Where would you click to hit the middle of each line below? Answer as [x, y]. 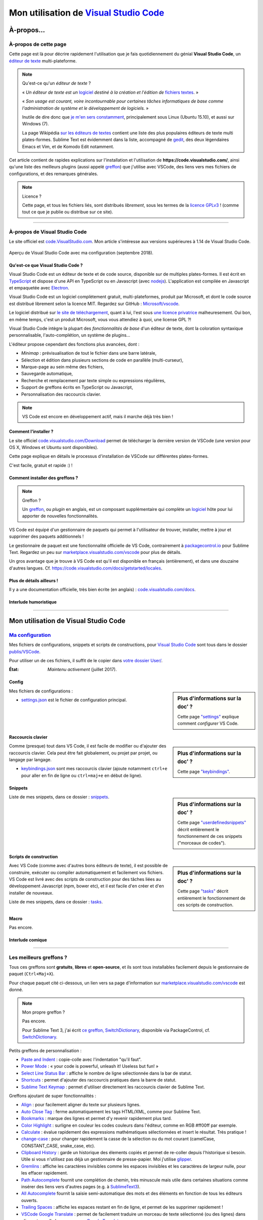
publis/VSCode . [25, 651]
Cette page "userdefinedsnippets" [212, 823]
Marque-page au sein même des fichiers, [63, 366]
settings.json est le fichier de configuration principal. [74, 700]
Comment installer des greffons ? [44, 478]
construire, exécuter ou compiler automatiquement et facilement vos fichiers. [86, 872]
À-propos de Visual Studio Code [48, 232]
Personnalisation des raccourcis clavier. [61, 394]
